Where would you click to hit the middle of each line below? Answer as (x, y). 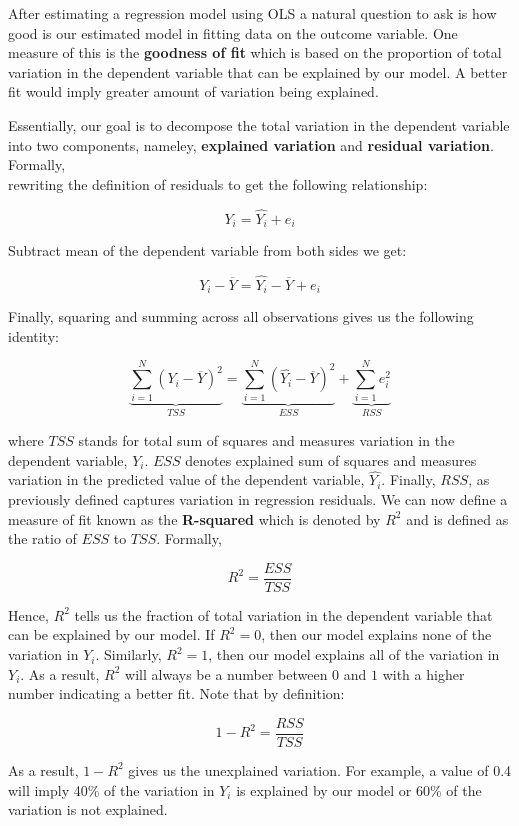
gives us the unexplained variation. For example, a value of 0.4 (320, 769)
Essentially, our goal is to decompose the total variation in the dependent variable (259, 124)
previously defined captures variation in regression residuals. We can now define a (258, 499)
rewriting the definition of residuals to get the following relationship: (218, 183)
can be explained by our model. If (111, 634)
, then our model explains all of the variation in (354, 654)
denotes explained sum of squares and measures (331, 459)
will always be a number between (226, 673)
